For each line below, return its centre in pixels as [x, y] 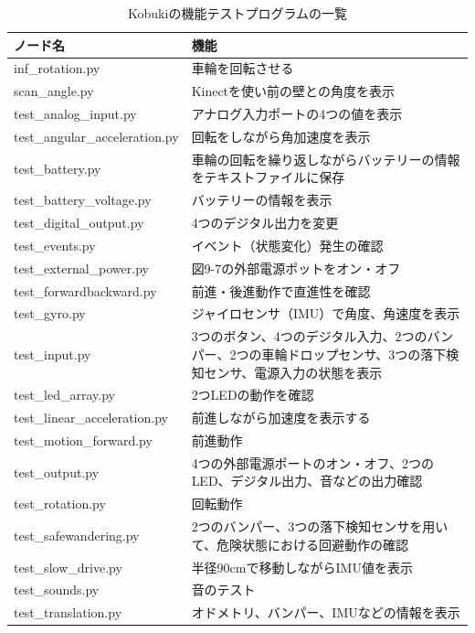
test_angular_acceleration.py [96, 136]
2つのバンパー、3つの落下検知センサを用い [320, 526]
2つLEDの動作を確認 [253, 395]
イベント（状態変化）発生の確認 [287, 245]
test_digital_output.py [79, 223]
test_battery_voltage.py [83, 200]
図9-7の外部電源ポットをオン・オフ [296, 268]
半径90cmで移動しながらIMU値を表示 [302, 567]
